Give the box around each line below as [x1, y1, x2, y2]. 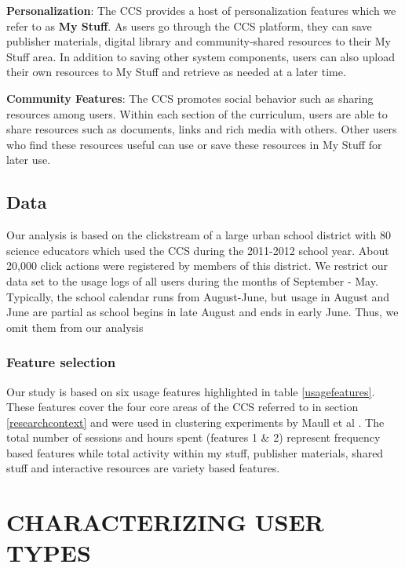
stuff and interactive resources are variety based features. [6, 460, 280, 476]
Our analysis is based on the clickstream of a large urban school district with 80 [6, 227, 391, 243]
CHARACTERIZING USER [6, 506, 324, 538]
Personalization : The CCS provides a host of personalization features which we [6, 2, 396, 18]
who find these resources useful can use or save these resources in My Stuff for [6, 136, 382, 152]
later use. [6, 151, 51, 168]
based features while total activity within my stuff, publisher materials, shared [6, 444, 384, 461]
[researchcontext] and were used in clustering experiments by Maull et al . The [6, 413, 385, 430]
